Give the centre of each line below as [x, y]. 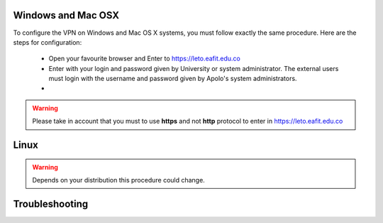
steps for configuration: [48, 42]
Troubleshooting [51, 203]
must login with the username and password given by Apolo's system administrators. [173, 79]
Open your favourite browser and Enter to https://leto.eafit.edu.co [144, 59]
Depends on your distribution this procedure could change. [118, 180]
